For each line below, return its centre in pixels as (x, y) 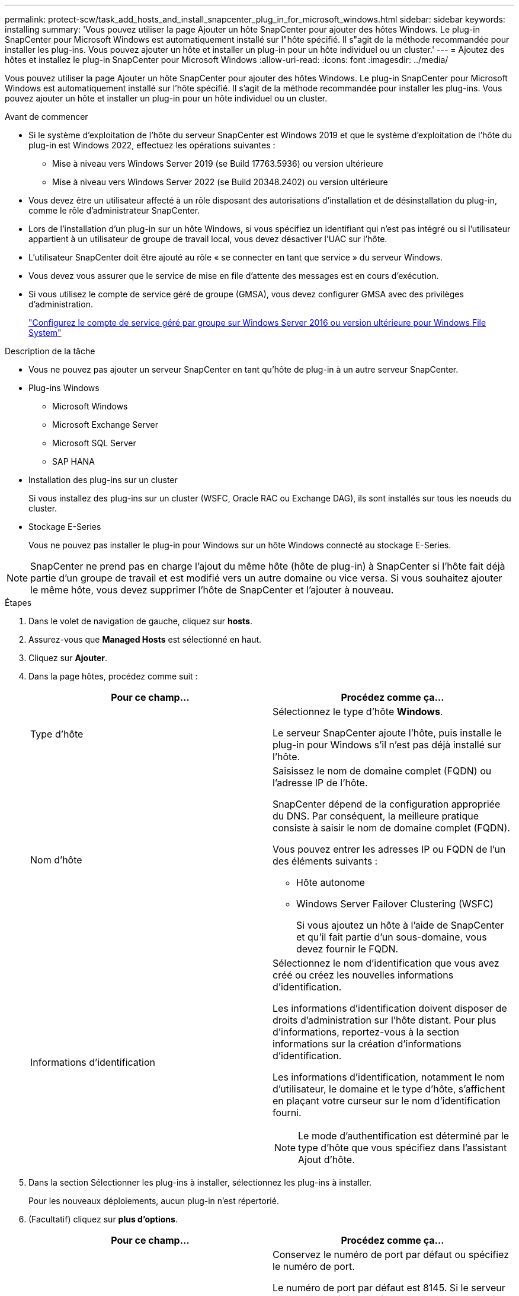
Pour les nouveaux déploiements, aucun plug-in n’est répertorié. (154, 1201)
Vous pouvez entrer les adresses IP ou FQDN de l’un (389, 849)
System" (45, 333)
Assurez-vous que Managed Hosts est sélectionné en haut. (145, 639)
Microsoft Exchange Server (105, 425)
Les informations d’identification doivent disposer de (390, 1008)
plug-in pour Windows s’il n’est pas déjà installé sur (387, 745)
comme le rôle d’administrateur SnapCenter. (114, 210)
